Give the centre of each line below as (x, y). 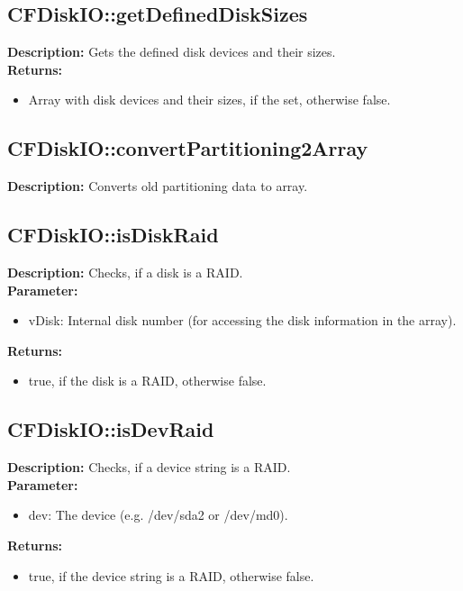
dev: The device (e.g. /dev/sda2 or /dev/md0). (158, 515)
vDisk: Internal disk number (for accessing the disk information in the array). (242, 320)
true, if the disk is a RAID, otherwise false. (147, 381)
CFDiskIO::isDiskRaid (113, 235)
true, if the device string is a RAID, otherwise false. (171, 575)
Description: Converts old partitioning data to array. (158, 186)
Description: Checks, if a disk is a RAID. (125, 272)
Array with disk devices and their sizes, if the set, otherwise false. (209, 100)
